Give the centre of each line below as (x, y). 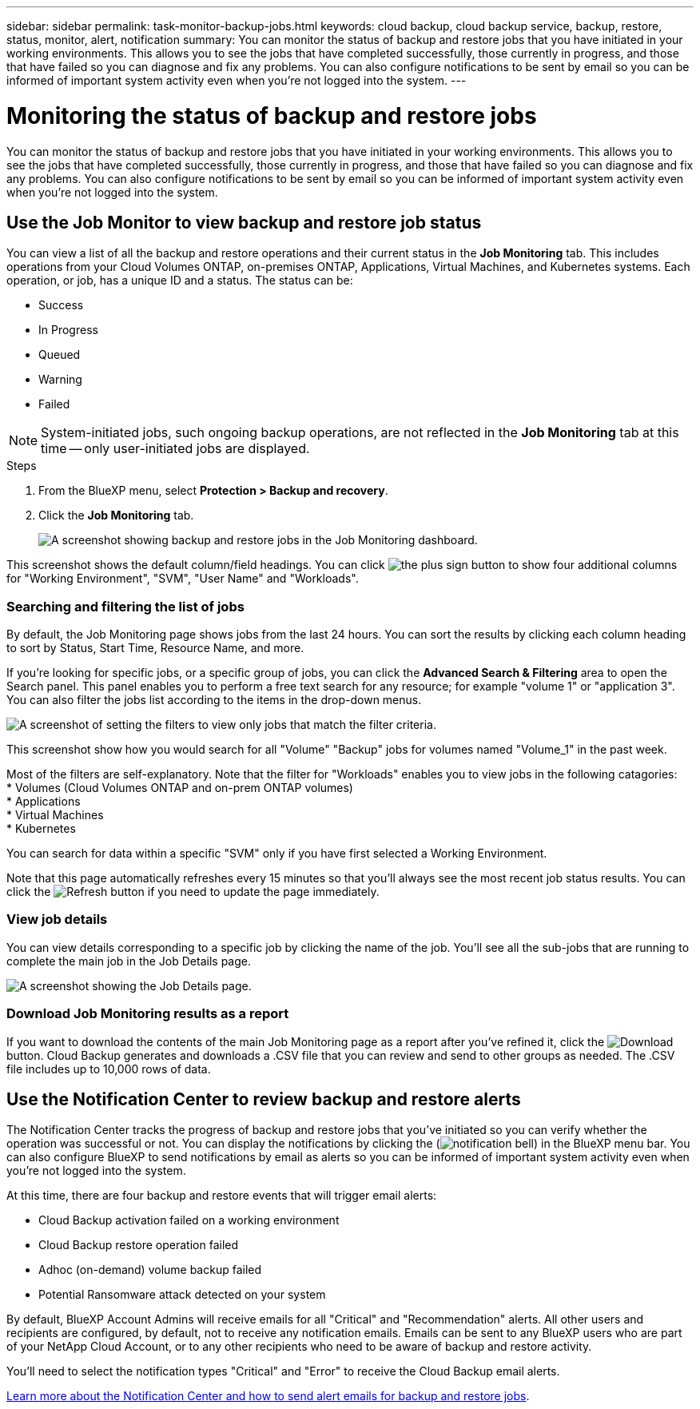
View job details (57, 919)
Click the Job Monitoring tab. (116, 515)
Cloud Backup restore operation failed (139, 1245)
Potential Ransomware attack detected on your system (182, 1295)
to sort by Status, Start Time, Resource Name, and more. (155, 648)
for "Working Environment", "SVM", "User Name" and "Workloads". (183, 579)
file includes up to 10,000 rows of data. (109, 1069)
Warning (60, 380)
